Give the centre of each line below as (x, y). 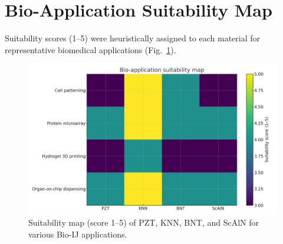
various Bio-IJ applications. (78, 234)
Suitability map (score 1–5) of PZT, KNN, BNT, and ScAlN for (144, 222)
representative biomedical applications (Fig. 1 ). (91, 49)
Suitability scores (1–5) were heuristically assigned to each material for (133, 38)
